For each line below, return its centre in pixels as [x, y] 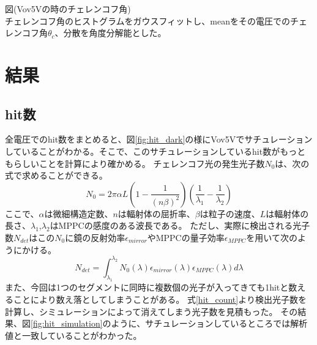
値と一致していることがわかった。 [73, 335]
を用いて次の [272, 237]
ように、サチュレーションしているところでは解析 [209, 323]
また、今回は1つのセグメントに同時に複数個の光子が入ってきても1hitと [147, 287]
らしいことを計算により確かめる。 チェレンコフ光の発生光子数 [139, 163]
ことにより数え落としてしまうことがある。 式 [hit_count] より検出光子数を [160, 299]
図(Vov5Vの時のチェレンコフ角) [68, 9]
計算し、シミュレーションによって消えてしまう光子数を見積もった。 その [151, 311]
